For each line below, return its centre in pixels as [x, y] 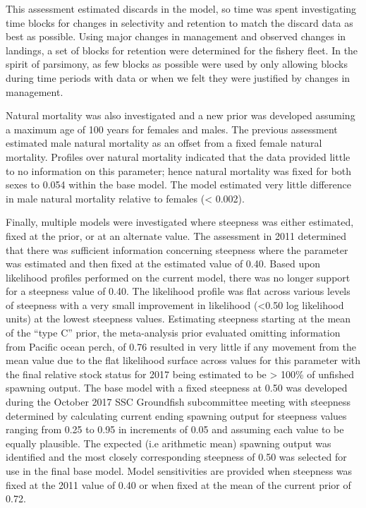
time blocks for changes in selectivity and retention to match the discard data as [179, 22]
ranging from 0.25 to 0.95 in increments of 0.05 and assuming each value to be [175, 429]
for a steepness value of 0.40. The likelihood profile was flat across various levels [178, 291]
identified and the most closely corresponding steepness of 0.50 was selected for [176, 457]
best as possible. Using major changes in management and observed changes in [176, 36]
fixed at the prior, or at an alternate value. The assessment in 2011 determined [176, 235]
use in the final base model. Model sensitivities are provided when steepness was [179, 471]
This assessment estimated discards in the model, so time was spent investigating [181, 8]
